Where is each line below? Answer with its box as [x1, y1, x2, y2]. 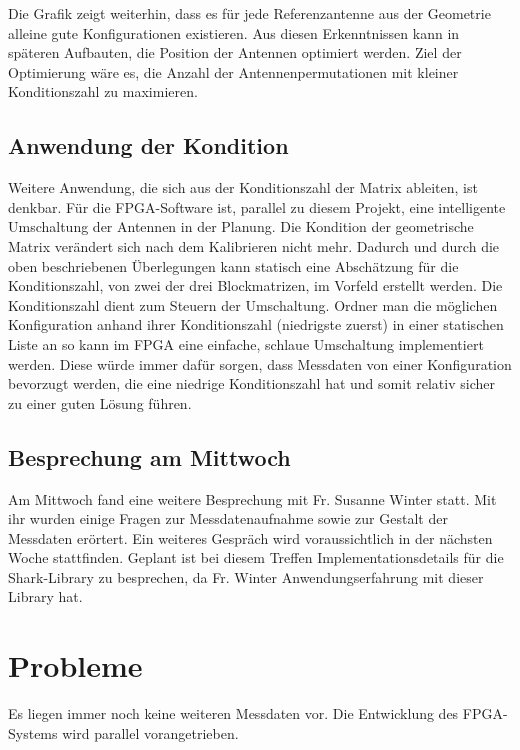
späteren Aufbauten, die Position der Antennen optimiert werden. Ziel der [8, 42, 462, 63]
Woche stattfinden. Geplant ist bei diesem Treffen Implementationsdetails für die [8, 547, 504, 568]
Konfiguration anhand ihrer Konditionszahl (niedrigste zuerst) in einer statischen [8, 314, 504, 335]
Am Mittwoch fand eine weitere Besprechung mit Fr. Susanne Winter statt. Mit [8, 488, 497, 509]
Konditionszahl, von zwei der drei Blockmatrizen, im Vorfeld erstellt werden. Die [8, 275, 503, 296]
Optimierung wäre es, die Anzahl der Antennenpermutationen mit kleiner [8, 61, 459, 82]
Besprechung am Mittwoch [8, 441, 291, 472]
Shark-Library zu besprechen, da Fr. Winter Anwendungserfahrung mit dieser [8, 566, 484, 587]
